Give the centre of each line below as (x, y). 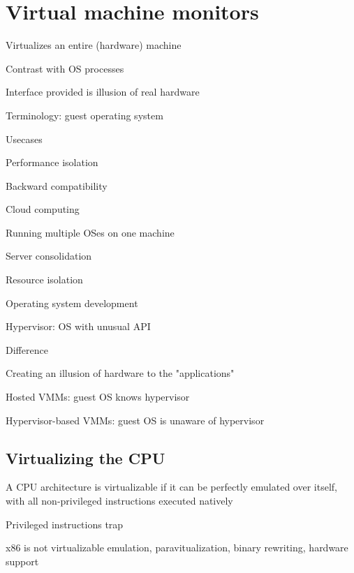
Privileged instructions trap (65, 524)
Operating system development (72, 303)
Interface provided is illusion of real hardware (103, 92)
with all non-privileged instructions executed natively (119, 501)
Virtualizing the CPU (86, 457)
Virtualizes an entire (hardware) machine (94, 45)
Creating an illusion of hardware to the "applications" (120, 373)
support (22, 561)
